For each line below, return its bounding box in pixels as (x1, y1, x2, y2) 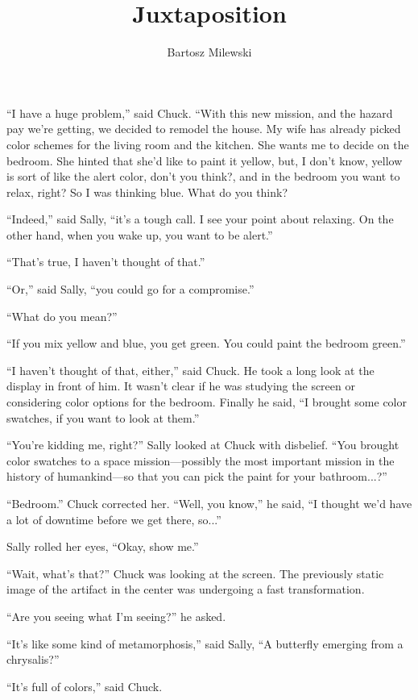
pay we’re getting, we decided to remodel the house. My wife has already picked (6, 120, 401, 137)
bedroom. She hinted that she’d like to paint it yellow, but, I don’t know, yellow (6, 152, 403, 169)
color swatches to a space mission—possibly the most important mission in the (6, 452, 395, 469)
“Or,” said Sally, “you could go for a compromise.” (6, 281, 255, 298)
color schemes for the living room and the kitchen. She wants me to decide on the (6, 135, 409, 152)
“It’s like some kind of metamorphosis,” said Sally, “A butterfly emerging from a (6, 635, 404, 652)
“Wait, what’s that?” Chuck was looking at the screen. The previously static (6, 565, 384, 581)
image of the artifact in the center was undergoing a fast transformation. (6, 581, 365, 598)
